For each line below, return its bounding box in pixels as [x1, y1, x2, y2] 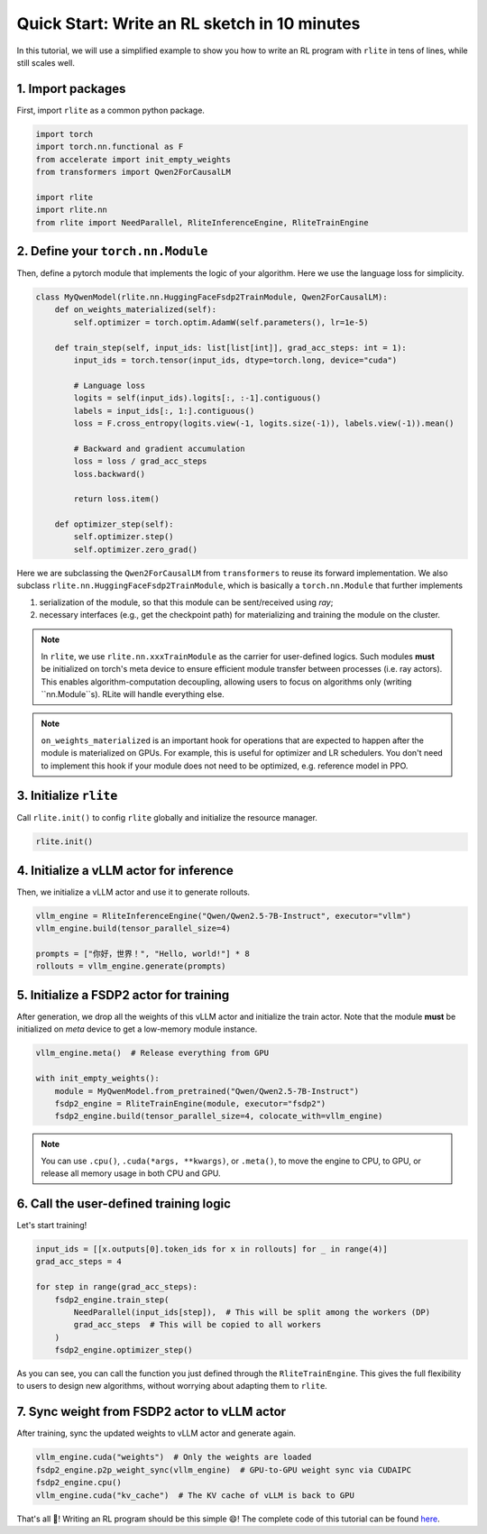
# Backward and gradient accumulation [73, 443, 245, 454]
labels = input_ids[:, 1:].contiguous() [73, 406, 255, 416]
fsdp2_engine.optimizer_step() [54, 1345, 193, 1355]
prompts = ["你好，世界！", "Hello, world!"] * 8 [35, 949, 250, 960]
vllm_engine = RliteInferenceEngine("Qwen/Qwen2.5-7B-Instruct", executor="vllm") [35, 911, 412, 921]
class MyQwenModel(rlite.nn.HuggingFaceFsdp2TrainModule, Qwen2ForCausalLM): [35, 292, 388, 302]
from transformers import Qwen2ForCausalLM [35, 167, 232, 177]
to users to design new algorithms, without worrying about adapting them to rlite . [16, 1381, 328, 1392]
